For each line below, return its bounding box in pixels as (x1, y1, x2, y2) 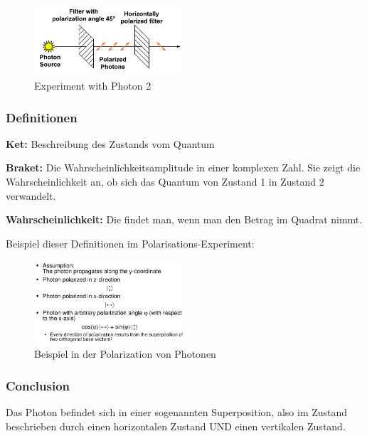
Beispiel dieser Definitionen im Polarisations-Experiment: (6, 235, 255, 250)
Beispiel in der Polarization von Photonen (34, 346, 216, 361)
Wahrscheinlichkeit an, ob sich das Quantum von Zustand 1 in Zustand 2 (6, 174, 324, 189)
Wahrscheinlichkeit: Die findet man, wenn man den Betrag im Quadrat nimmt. (6, 212, 363, 227)
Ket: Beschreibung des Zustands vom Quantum (6, 136, 215, 151)
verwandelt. (6, 188, 56, 203)
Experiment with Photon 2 (34, 78, 151, 93)
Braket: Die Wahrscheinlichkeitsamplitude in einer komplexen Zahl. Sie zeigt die (6, 160, 361, 175)
